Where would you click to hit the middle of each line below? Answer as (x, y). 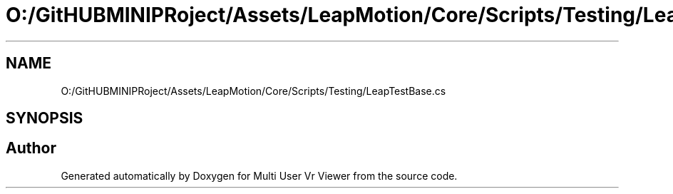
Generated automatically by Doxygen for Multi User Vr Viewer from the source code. (259, 175)
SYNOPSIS (45, 118)
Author (31, 148)
